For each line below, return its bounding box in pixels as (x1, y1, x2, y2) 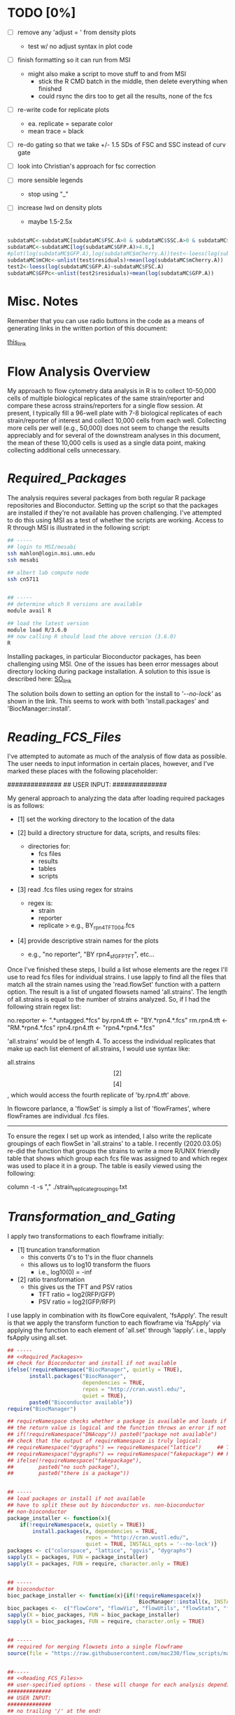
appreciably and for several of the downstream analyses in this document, (7, 432, 222, 440)
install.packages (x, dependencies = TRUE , (32, 1528, 158, 1535)
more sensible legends (17, 176, 83, 185)
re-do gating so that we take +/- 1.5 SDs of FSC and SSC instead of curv (17, 141, 226, 149)
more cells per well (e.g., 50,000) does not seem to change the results (7, 424, 210, 432)
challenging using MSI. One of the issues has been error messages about (7, 660, 219, 668)
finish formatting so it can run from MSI (17, 56, 131, 64)
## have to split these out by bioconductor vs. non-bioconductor (7, 1502, 205, 1509)
